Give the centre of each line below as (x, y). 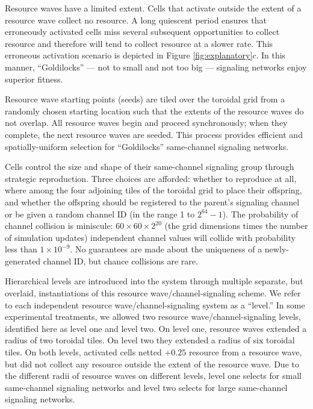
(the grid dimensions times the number (236, 226)
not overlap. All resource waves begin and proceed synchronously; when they (146, 123)
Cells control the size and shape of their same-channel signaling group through (150, 167)
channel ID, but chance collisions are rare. (120, 261)
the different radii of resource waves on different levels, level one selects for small (153, 376)
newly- (277, 249)
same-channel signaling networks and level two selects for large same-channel (146, 387)
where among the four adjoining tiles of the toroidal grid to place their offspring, (153, 190)
